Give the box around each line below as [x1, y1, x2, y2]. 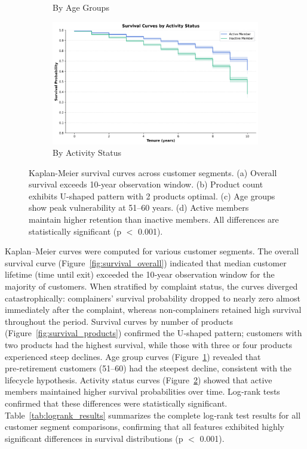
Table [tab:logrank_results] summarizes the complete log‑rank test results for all [5, 408, 301, 421]
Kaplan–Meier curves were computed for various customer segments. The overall [5, 245, 299, 257]
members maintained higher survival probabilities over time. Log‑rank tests [5, 385, 280, 398]
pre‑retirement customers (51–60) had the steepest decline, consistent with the [5, 362, 292, 374]
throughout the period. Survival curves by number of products [5, 315, 233, 327]
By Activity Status [53, 146, 121, 159]
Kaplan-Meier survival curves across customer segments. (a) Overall [29, 166, 277, 179]
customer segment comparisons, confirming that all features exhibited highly [5, 420, 284, 433]
